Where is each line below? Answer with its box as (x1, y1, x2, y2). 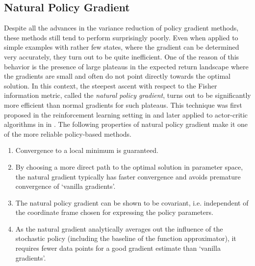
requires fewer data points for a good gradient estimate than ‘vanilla (15, 243, 221, 253)
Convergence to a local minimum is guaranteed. (15, 145, 158, 155)
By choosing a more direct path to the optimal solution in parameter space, (15, 161, 243, 172)
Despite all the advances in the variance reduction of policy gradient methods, (4, 23, 239, 33)
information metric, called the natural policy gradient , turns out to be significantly (4, 90, 251, 100)
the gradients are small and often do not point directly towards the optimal (4, 71, 231, 81)
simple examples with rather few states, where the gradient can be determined (4, 42, 239, 52)
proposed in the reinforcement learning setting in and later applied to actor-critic (4, 109, 248, 119)
